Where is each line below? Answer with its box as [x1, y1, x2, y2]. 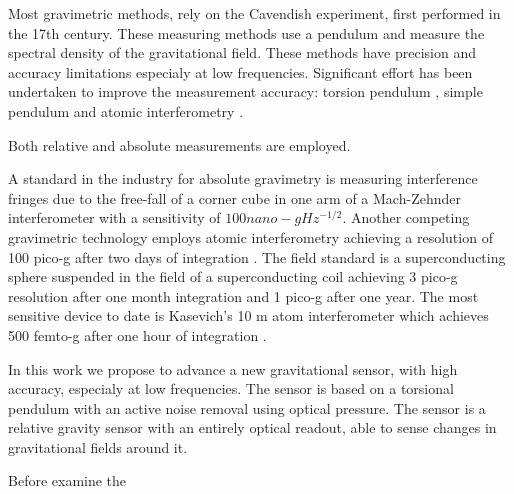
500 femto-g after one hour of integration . [8, 324, 267, 345]
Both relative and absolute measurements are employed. [8, 134, 351, 155]
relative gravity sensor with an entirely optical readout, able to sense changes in [8, 417, 497, 438]
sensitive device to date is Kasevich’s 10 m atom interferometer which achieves [8, 305, 489, 326]
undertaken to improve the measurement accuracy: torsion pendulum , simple [8, 81, 483, 102]
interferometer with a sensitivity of [8, 207, 221, 228]
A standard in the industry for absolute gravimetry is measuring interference [8, 168, 478, 189]
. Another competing [342, 207, 470, 228]
